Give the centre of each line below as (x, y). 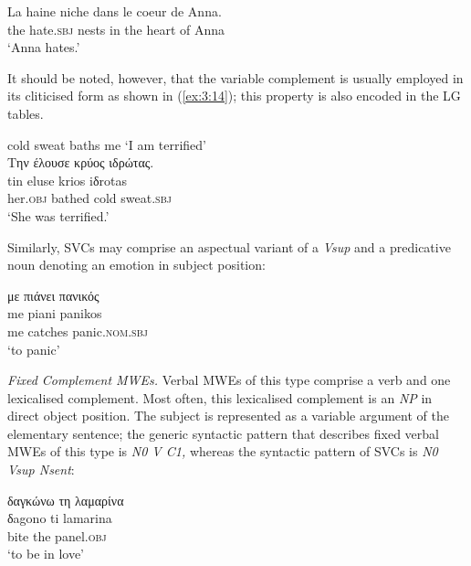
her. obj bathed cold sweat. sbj (89, 198)
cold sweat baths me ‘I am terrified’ (107, 144)
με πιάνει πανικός (53, 295)
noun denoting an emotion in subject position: (136, 265)
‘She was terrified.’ (58, 215)
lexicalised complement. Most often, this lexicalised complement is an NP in (220, 397)
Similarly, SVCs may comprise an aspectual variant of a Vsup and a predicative (229, 246)
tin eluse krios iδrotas (67, 180)
